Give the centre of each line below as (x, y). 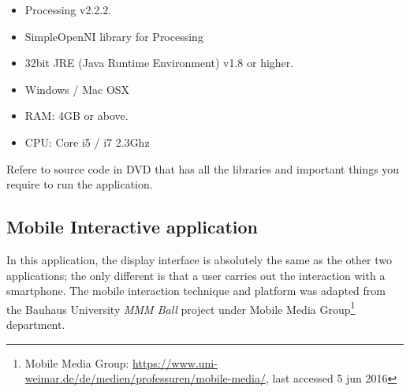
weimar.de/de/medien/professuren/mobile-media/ (145, 378)
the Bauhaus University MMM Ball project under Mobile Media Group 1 (181, 308)
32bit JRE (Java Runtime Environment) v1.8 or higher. (159, 63)
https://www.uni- (175, 362)
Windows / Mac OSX (77, 89)
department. (36, 324)
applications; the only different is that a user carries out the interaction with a (196, 275)
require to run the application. (80, 184)
